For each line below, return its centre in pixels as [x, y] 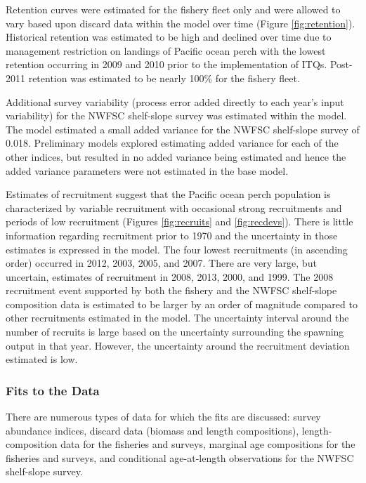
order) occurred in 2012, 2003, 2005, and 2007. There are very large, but [161, 263]
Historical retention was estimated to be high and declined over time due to [169, 37]
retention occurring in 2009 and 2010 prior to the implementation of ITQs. [166, 64]
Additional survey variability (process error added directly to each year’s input [175, 101]
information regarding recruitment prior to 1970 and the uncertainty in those [172, 235]
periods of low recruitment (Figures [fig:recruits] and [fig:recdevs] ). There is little [179, 221]
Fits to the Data [53, 390]
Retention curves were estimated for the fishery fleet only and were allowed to [173, 9]
